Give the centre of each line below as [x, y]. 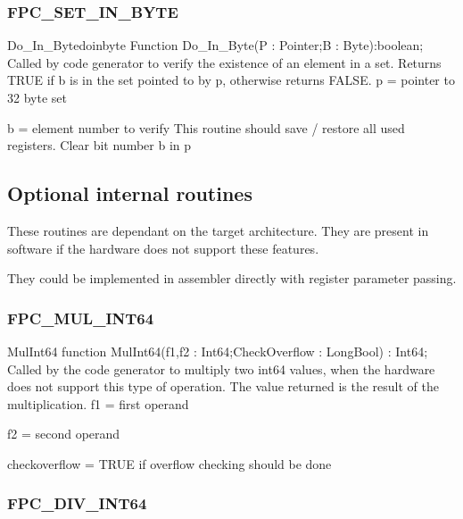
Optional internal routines [130, 193]
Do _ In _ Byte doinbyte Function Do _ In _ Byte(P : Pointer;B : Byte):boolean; [215, 45]
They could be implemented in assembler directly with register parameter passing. [232, 278]
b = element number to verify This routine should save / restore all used [206, 127]
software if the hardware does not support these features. [163, 248]
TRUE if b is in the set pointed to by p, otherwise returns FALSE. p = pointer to [231, 80]
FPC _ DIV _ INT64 [77, 503]
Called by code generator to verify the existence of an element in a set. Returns [224, 62]
